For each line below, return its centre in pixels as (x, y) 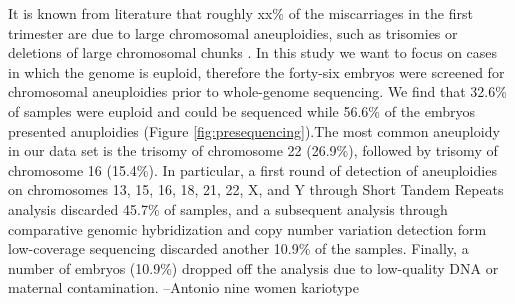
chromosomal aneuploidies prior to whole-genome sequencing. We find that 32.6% (257, 91)
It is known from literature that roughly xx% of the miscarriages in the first (240, 13)
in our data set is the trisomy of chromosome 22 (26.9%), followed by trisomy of (253, 150)
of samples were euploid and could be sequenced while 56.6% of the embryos (242, 110)
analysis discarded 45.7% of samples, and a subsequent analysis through (228, 208)
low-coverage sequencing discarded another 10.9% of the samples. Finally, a (238, 248)
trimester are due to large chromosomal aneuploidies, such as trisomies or (233, 32)
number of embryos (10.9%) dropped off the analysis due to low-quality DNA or (253, 267)
